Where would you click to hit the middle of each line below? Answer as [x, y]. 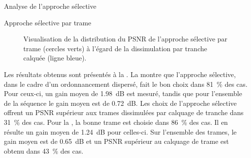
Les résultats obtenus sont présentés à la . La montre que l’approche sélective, [120, 74]
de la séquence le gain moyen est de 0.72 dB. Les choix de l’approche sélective [120, 103]
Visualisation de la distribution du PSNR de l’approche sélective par [125, 39]
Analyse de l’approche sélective [50, 6]
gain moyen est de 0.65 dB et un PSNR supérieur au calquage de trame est [117, 141]
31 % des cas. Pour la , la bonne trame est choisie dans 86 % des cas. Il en [116, 122]
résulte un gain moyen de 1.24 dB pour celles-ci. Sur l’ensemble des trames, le [120, 131]
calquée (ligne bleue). [55, 58]
